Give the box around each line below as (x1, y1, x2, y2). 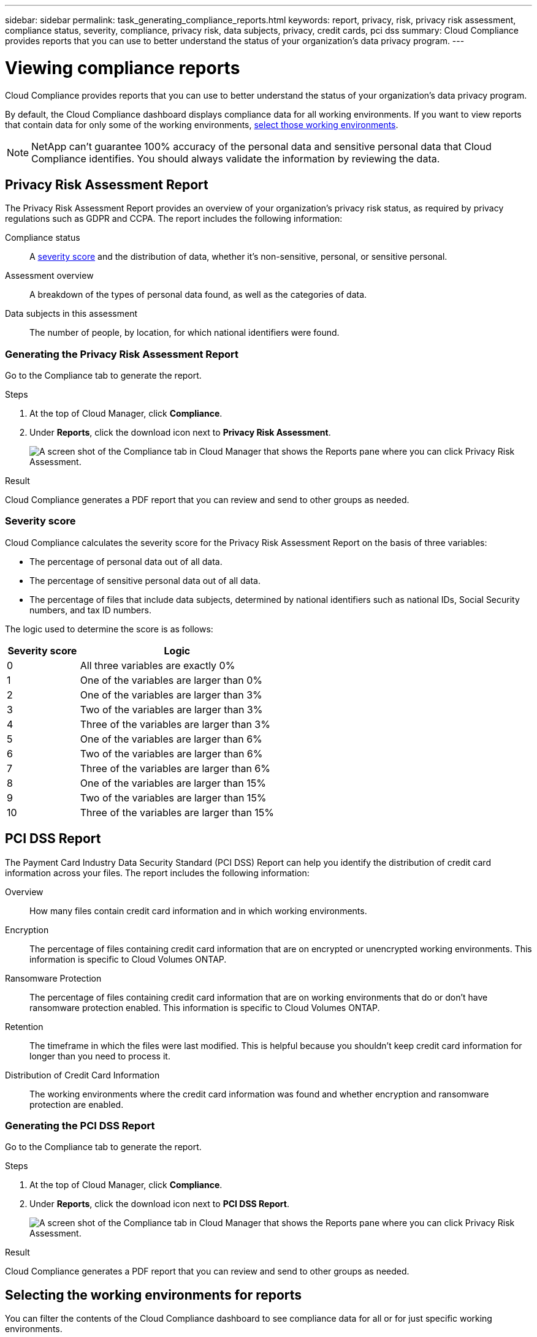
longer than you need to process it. (29, 1050, 170, 1061)
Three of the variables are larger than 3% (80, 718, 270, 730)
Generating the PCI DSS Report (5, 1119, 155, 1132)
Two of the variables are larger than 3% (80, 703, 263, 716)
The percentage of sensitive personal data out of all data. (29, 575, 261, 586)
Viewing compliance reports (5, 57, 240, 78)
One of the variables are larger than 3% (80, 688, 262, 701)
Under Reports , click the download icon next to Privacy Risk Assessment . (29, 427, 331, 438)
